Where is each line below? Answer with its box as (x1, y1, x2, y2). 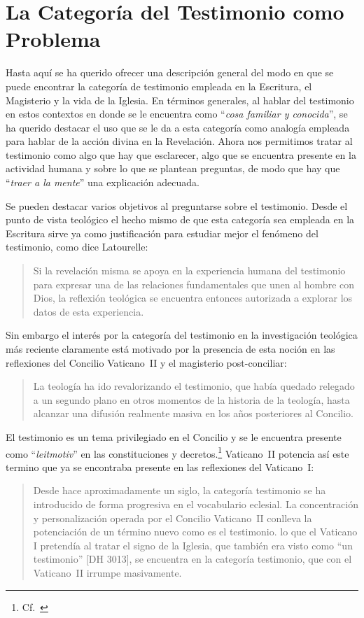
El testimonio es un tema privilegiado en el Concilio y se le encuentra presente (6, 429, 342, 444)
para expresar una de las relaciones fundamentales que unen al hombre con (33, 276, 355, 291)
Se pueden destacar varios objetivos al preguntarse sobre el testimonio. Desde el (6, 198, 348, 213)
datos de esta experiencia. (33, 304, 144, 318)
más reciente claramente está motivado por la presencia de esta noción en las (6, 342, 335, 356)
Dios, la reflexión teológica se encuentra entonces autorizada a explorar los (33, 290, 353, 305)
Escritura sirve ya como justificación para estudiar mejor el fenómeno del (6, 225, 318, 240)
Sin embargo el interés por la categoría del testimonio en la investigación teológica (6, 328, 358, 342)
